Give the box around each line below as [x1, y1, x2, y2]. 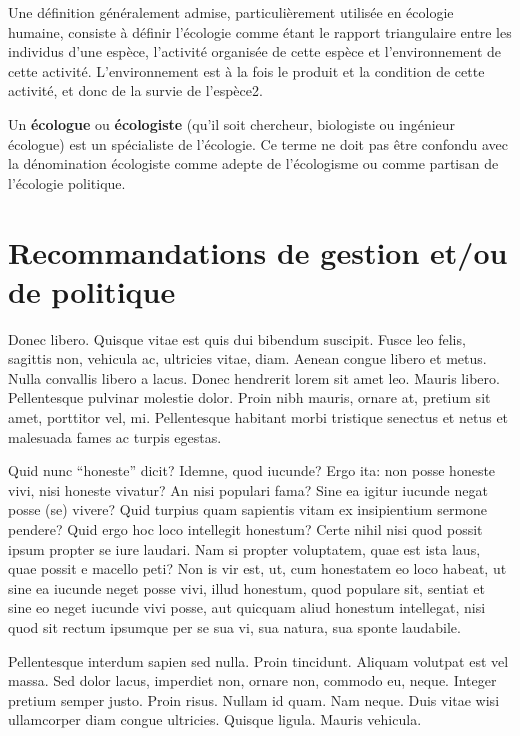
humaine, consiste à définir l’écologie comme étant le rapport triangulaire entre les [8, 21, 512, 42]
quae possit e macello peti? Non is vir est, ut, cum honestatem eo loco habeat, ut [8, 558, 507, 579]
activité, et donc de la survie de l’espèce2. [8, 80, 263, 101]
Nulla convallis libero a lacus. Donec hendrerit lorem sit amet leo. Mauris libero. [8, 367, 500, 388]
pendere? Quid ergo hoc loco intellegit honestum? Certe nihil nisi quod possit [8, 519, 483, 539]
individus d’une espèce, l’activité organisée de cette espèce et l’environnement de [8, 41, 502, 62]
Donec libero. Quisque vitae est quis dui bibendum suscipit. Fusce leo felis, [8, 328, 466, 349]
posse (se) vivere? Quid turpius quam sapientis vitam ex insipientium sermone [8, 499, 488, 520]
